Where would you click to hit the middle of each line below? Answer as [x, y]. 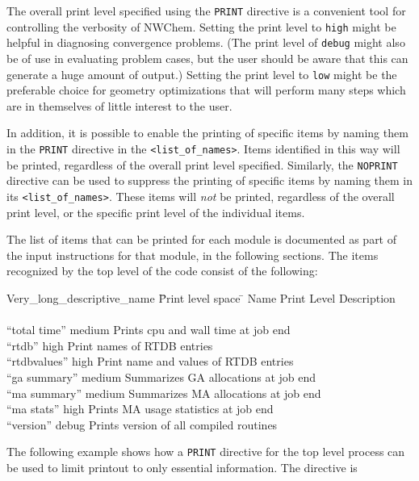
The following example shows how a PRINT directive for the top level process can [206, 452]
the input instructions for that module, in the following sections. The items [193, 255]
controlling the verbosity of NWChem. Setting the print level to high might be [201, 26]
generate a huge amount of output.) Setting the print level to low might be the [202, 74]
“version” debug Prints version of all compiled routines [142, 424]
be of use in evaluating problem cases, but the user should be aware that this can [207, 58]
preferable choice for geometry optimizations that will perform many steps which [206, 90]
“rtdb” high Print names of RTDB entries [110, 345]
